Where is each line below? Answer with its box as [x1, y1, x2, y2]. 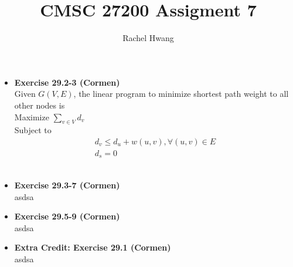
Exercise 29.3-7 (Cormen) [14, 179, 120, 191]
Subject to [14, 124, 52, 136]
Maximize [14, 110, 49, 123]
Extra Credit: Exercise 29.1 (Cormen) [14, 241, 171, 254]
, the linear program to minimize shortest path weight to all [73, 87, 289, 100]
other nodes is [14, 99, 65, 111]
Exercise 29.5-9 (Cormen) [14, 210, 120, 222]
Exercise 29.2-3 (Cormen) [14, 76, 120, 88]
